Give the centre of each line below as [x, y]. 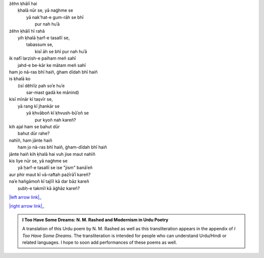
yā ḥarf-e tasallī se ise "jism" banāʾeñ [55, 168]
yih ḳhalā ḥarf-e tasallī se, [44, 38]
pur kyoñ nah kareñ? [55, 120]
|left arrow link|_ [25, 197]
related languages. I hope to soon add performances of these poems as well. [99, 242]
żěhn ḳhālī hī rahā [27, 31]
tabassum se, [40, 44]
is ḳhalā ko [20, 79]
